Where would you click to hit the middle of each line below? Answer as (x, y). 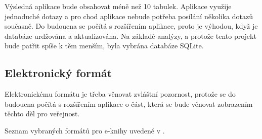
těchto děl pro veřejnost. (42, 114)
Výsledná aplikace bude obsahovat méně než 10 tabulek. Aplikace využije (118, 6)
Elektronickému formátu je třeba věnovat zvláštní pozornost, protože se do (120, 94)
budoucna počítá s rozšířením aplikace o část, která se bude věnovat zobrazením (129, 103)
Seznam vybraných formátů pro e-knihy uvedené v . (85, 130)
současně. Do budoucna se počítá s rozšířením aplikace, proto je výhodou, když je (131, 26)
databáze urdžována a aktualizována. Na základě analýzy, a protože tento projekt (130, 36)
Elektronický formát (58, 73)
